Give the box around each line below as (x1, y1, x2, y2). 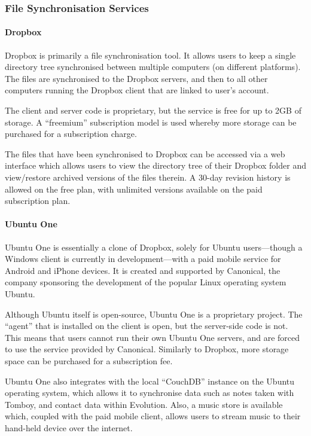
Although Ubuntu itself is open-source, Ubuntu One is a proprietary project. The (5, 307, 303, 320)
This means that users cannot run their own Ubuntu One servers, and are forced (5, 331, 300, 343)
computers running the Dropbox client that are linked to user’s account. (5, 84, 269, 96)
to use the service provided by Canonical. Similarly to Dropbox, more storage (5, 343, 289, 355)
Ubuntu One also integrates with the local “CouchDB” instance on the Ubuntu (5, 374, 295, 387)
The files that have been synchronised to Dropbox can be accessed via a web (5, 147, 285, 160)
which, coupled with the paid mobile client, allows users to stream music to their (5, 410, 301, 422)
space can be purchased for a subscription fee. (5, 354, 173, 367)
